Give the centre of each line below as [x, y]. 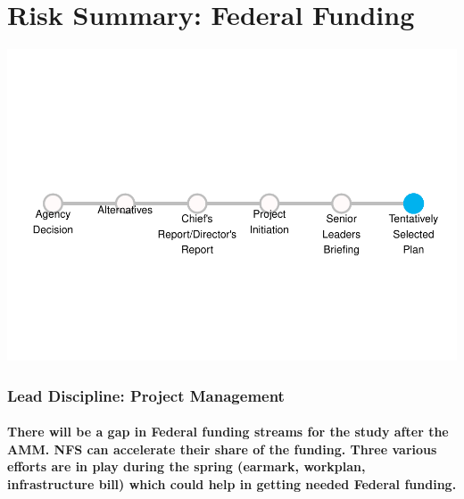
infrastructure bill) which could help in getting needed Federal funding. [232, 483]
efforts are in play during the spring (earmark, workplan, [186, 466]
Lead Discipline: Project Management [146, 395]
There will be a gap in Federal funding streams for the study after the [228, 432]
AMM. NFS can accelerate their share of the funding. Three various [222, 449]
